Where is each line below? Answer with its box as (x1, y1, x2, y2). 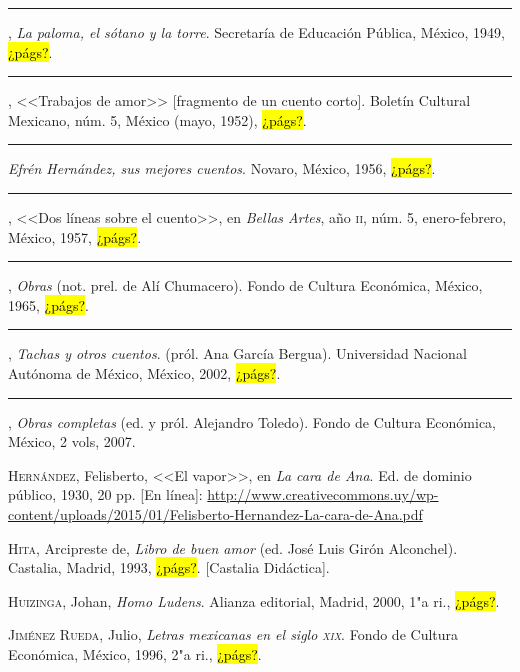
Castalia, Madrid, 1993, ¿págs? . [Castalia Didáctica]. (8, 557, 330, 578)
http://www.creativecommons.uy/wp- (207, 484, 439, 505)
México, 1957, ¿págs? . (8, 226, 142, 247)
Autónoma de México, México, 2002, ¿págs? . (8, 362, 281, 383)
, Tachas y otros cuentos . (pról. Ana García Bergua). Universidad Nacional (8, 343, 467, 364)
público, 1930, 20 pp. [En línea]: (8, 484, 203, 505)
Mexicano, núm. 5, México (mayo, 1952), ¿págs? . (8, 109, 307, 130)
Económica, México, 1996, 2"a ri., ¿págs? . (8, 643, 262, 664)
